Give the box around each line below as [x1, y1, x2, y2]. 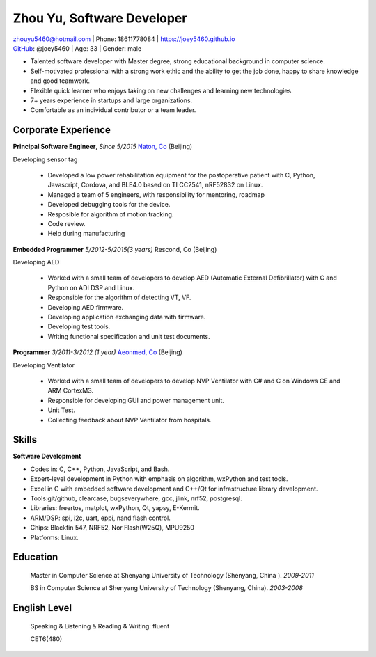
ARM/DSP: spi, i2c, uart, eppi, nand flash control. [30, 514, 171, 522]
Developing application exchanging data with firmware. [47, 313, 206, 322]
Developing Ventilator [13, 361, 75, 369]
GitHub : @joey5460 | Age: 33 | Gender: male [13, 44, 142, 52]
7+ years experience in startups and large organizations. [30, 96, 193, 104]
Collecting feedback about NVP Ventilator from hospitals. [47, 415, 212, 424]
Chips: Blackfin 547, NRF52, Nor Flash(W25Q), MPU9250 [30, 523, 195, 532]
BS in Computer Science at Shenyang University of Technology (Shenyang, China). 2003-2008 [30, 584, 303, 592]
